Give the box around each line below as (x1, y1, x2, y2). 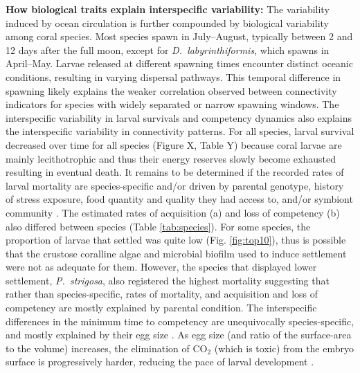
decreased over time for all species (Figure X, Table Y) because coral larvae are (6, 137, 342, 152)
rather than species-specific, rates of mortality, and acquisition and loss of (6, 286, 318, 301)
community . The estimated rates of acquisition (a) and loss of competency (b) (6, 205, 340, 219)
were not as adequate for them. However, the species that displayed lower (6, 260, 317, 274)
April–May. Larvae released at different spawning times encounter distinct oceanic (6, 56, 353, 71)
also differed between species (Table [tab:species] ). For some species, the (6, 219, 311, 233)
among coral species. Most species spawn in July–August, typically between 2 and (6, 29, 353, 44)
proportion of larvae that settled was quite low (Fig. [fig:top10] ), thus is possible (6, 233, 346, 247)
